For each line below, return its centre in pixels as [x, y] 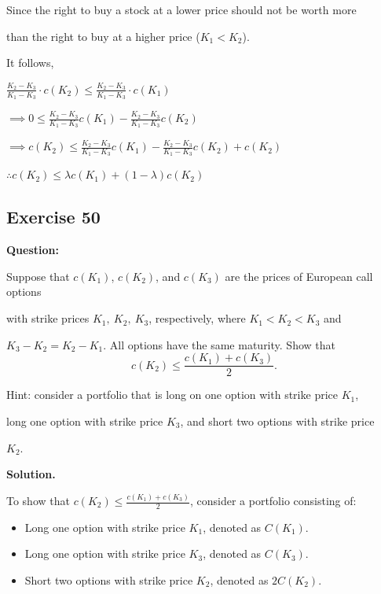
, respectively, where [197, 318]
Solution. [31, 474]
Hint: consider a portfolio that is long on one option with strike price [172, 395]
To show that [38, 500]
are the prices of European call [299, 276]
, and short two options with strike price [277, 421]
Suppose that [38, 276]
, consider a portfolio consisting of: [273, 500]
